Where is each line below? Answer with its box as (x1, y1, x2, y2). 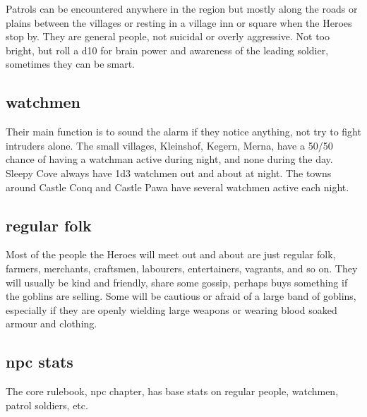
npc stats (6, 351, 73, 373)
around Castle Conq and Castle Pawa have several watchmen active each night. (6, 179, 349, 194)
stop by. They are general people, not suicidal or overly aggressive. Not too (6, 29, 330, 44)
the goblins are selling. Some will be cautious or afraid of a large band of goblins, (6, 289, 356, 303)
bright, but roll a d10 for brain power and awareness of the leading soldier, (6, 42, 329, 57)
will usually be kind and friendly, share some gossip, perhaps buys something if (6, 274, 348, 289)
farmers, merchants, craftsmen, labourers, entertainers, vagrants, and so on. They (6, 260, 358, 275)
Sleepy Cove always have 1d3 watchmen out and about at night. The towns (6, 165, 332, 180)
